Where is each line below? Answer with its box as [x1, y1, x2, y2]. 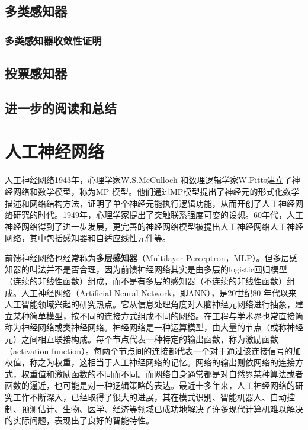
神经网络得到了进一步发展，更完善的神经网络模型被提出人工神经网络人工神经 [5, 220, 303, 232]
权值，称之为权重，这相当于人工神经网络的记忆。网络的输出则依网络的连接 [5, 356, 295, 368]
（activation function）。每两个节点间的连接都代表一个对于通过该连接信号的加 [5, 344, 301, 357]
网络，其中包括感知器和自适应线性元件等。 [5, 232, 171, 244]
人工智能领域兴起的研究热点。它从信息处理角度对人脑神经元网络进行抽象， [5, 298, 295, 310]
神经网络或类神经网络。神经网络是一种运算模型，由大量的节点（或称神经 [21, 321, 303, 333]
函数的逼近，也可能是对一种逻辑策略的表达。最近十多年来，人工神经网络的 [5, 379, 295, 392]
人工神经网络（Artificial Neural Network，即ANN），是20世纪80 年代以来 [21, 286, 297, 299]
